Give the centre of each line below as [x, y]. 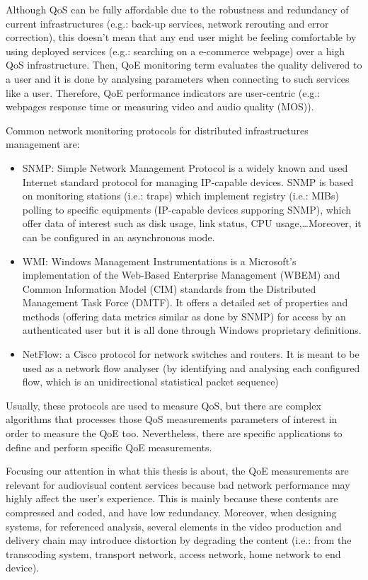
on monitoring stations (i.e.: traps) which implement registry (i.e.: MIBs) [180, 196]
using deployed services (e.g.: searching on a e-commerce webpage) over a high [176, 51]
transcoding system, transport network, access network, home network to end [173, 553]
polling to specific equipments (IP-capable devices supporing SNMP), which [187, 209]
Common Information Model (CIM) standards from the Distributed [169, 288]
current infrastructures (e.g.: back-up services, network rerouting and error [167, 23]
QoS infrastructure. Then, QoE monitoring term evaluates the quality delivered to [184, 65]
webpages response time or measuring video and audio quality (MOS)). [160, 106]
